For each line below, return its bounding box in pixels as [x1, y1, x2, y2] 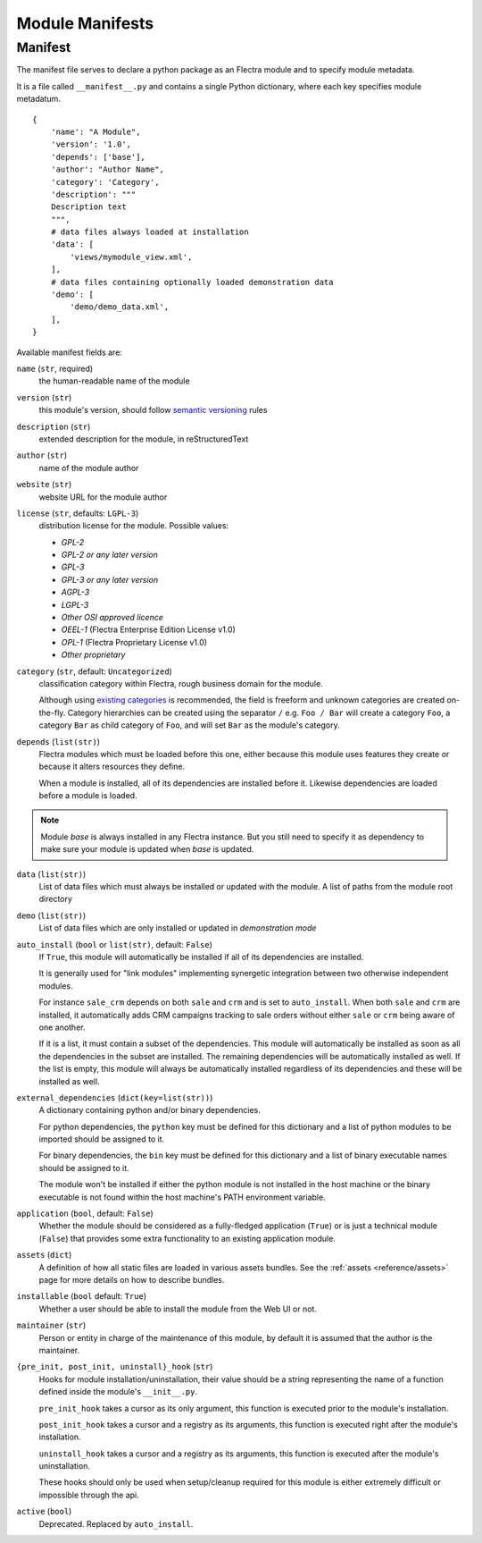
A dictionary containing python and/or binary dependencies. [38, 1105, 261, 1116]
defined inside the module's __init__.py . [38, 1387, 198, 1397]
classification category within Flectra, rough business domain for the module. [38, 678, 323, 688]
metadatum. [16, 94, 62, 105]
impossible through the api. [38, 1489, 140, 1500]
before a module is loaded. [38, 790, 137, 801]
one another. [38, 1022, 86, 1033]
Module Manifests [16, 13, 154, 33]
